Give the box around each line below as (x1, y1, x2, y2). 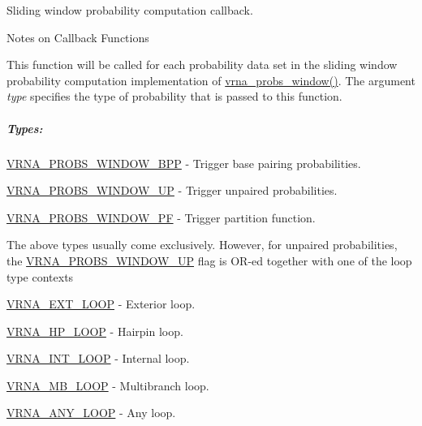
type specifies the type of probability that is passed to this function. (6, 88, 342, 105)
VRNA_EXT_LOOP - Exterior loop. (6, 295, 196, 312)
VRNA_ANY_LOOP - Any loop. (6, 404, 176, 421)
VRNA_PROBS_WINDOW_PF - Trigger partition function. (6, 209, 316, 226)
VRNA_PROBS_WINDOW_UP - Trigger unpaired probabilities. (6, 182, 338, 199)
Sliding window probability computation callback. (6, 2, 253, 18)
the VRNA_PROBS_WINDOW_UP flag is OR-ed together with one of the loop (6, 252, 412, 269)
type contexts (6, 268, 74, 285)
